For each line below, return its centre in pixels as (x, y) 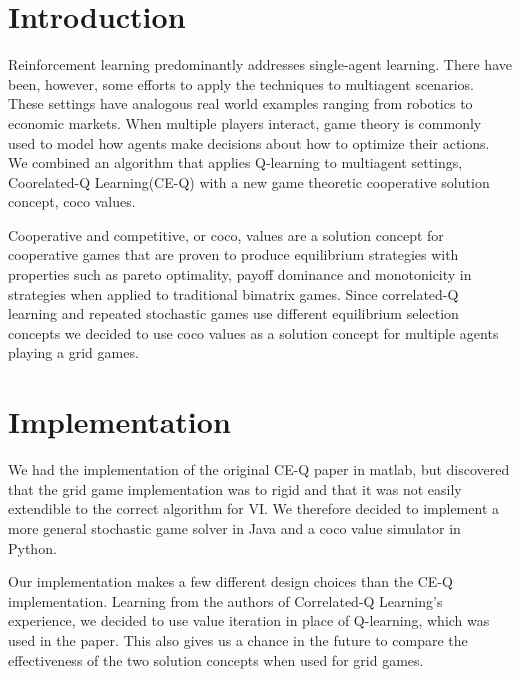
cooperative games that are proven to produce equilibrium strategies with (233, 254)
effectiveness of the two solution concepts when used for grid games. (216, 659)
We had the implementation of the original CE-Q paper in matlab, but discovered (259, 469)
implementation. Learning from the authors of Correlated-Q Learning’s (225, 600)
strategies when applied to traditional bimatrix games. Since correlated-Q (233, 293)
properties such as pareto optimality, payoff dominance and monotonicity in (240, 274)
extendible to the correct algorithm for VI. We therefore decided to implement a (253, 508)
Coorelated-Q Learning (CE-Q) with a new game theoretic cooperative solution (249, 181)
